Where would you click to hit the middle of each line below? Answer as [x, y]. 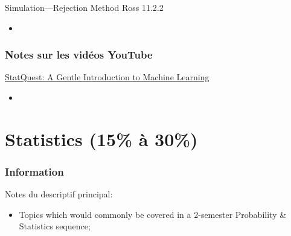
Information [34, 171]
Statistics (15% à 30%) [101, 139]
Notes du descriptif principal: [59, 194]
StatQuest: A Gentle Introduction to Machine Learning [107, 77]
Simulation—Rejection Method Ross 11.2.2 [84, 7]
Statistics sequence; [55, 226]
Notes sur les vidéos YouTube [79, 55]
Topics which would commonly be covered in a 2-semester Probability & [153, 214]
